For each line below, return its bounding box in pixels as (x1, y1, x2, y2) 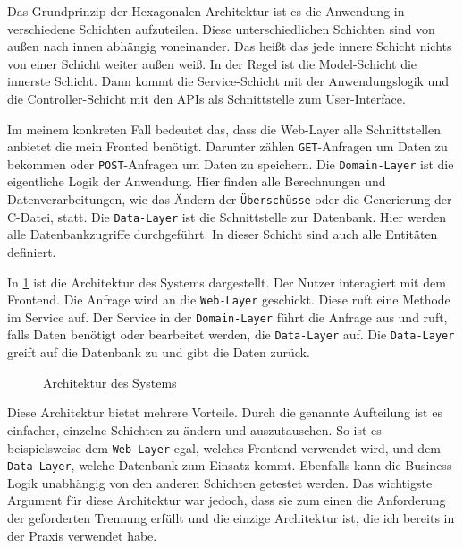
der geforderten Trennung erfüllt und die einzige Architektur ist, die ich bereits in (7, 509, 455, 527)
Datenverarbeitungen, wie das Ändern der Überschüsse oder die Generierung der (7, 190, 452, 209)
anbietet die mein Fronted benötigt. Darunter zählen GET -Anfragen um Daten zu (7, 137, 448, 156)
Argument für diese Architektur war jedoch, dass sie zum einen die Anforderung (7, 491, 446, 509)
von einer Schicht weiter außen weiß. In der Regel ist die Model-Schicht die (7, 54, 417, 73)
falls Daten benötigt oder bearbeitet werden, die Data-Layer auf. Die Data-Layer (7, 325, 455, 344)
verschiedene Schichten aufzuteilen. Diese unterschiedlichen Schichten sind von (7, 19, 435, 38)
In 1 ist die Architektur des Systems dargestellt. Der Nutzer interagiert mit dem (7, 272, 446, 291)
